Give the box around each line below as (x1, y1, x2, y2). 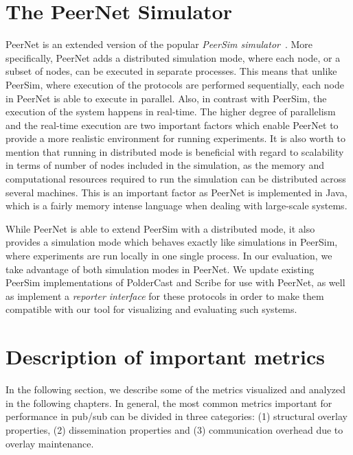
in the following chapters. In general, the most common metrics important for (5, 395, 332, 410)
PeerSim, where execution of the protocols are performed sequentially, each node (5, 77, 344, 91)
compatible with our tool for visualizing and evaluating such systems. (5, 302, 297, 316)
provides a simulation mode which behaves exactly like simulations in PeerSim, (5, 235, 338, 249)
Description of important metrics (5, 342, 326, 371)
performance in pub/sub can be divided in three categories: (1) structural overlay (5, 409, 348, 423)
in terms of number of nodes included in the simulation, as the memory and (5, 158, 324, 172)
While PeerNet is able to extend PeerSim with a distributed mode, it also (5, 221, 315, 235)
